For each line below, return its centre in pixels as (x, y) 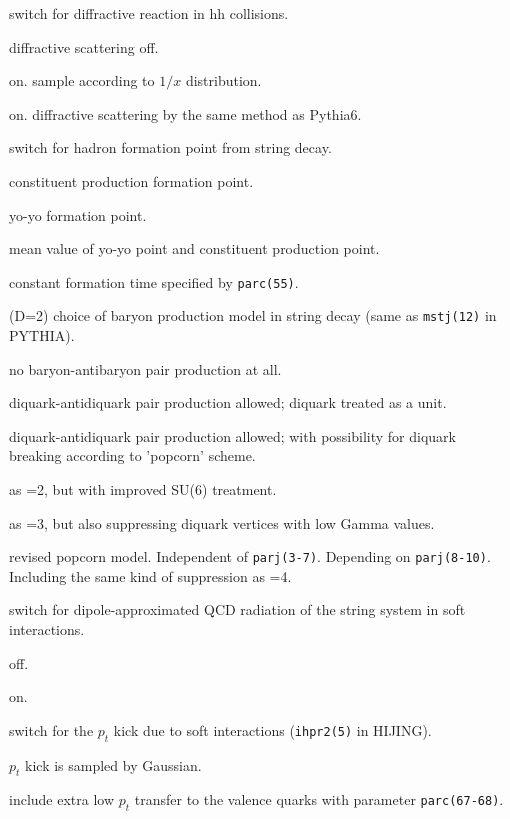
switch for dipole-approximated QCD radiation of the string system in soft (237, 609)
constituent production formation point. (131, 180)
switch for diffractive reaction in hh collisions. (149, 13)
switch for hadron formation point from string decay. (170, 147)
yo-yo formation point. (78, 214)
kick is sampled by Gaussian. (113, 764)
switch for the (51, 729)
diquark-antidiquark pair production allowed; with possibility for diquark (232, 435)
